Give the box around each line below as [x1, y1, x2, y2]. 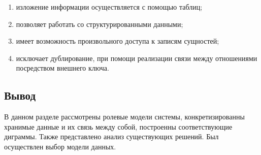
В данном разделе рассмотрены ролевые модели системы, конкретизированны [4, 111, 245, 122]
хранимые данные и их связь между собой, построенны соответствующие [4, 121, 233, 132]
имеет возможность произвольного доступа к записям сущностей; [16, 36, 219, 46]
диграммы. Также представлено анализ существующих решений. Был [4, 131, 219, 142]
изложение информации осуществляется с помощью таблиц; [16, 2, 203, 12]
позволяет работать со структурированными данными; [16, 18, 183, 29]
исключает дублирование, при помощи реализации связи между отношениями [16, 52, 257, 63]
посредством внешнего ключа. [16, 63, 109, 73]
